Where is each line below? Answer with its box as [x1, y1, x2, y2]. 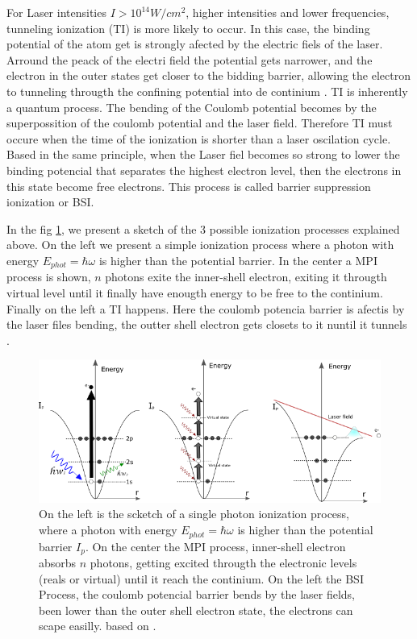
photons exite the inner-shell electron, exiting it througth [105, 268, 387, 285]
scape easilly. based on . [39, 617, 156, 634]
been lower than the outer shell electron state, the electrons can [39, 601, 353, 618]
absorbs [39, 554, 77, 571]
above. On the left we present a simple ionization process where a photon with [6, 236, 394, 253]
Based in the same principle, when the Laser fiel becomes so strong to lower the [6, 146, 400, 163]
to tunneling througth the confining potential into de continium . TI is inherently [6, 82, 408, 99]
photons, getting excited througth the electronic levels [90, 554, 357, 571]
